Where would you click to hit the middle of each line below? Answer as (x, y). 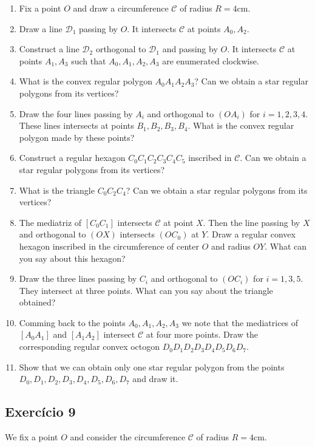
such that (89, 60)
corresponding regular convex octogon (90, 346)
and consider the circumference (128, 437)
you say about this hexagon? (72, 258)
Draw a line (41, 28)
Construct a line (49, 49)
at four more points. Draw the (202, 334)
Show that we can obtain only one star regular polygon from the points (152, 367)
